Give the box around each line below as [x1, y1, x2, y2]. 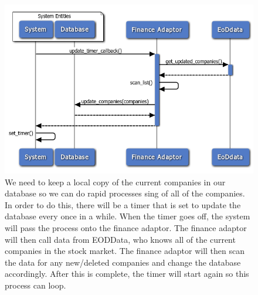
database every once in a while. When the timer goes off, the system [5, 210, 250, 222]
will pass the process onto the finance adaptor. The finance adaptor [5, 222, 247, 233]
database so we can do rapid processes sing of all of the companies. [5, 187, 245, 199]
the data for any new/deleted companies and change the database [5, 256, 241, 268]
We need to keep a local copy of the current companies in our [5, 175, 226, 188]
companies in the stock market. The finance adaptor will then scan [5, 245, 245, 257]
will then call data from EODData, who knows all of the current [5, 233, 236, 245]
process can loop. [5, 279, 66, 291]
